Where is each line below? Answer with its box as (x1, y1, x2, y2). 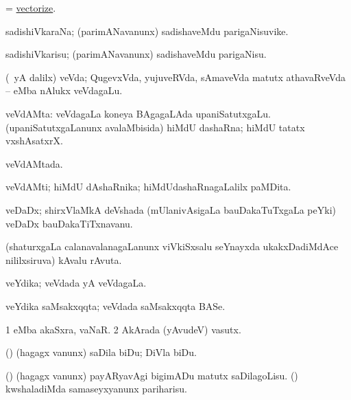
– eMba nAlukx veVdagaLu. (5, 83, 123, 98)
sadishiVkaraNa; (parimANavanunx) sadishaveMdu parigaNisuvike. (5, 23, 289, 38)
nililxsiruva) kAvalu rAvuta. (5, 252, 122, 267)
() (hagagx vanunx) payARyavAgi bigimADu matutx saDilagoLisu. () (5, 368, 298, 382)
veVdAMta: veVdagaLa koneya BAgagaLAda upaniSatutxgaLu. (5, 106, 271, 120)
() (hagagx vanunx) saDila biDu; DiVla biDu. (5, 345, 197, 359)
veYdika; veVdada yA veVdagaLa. (5, 276, 147, 290)
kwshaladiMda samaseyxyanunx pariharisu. (5, 381, 187, 396)
